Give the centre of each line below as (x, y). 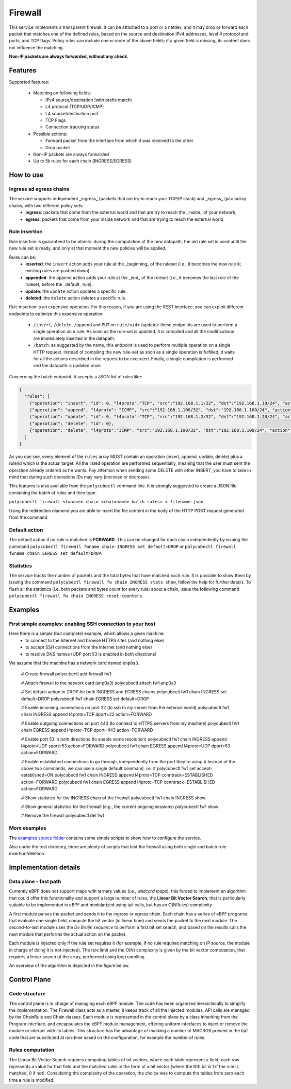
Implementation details (45, 868)
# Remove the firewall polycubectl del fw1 (63, 816)
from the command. (29, 517)
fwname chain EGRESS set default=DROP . (56, 553)
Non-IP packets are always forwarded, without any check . (69, 56)
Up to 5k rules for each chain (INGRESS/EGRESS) (82, 161)
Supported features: (29, 82)
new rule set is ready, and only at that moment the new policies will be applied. (88, 248)
